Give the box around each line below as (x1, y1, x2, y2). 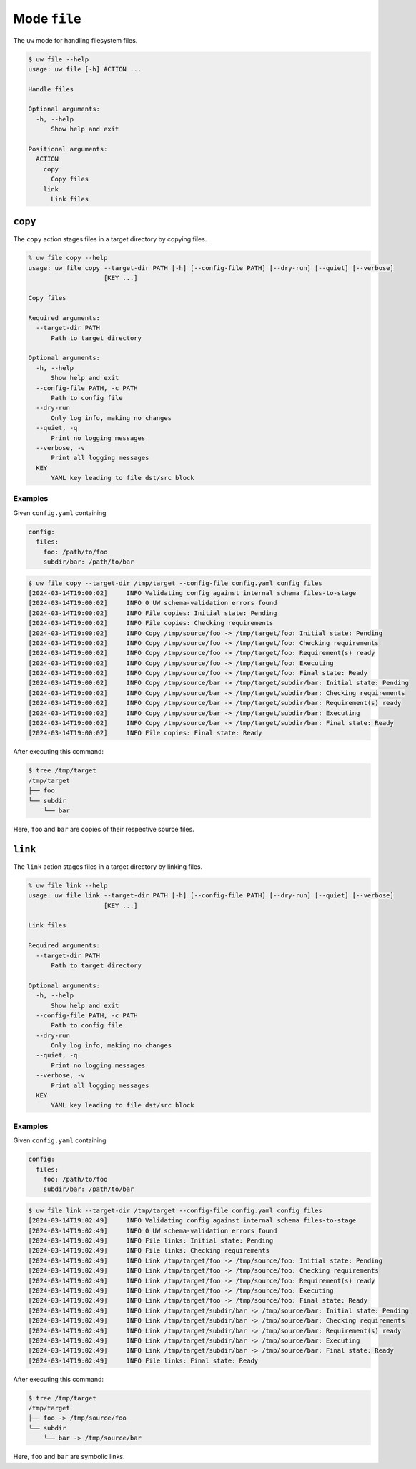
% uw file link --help (28, 881, 108, 890)
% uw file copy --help (28, 254, 108, 262)
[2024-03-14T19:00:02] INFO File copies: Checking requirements (28, 619, 274, 627)
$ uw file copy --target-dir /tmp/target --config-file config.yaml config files (28, 579, 323, 587)
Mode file (13, 11, 81, 26)
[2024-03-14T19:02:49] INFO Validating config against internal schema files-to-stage (28, 1217, 357, 1225)
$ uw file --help (28, 55, 89, 64)
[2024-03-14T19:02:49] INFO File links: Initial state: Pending (28, 1237, 274, 1245)
